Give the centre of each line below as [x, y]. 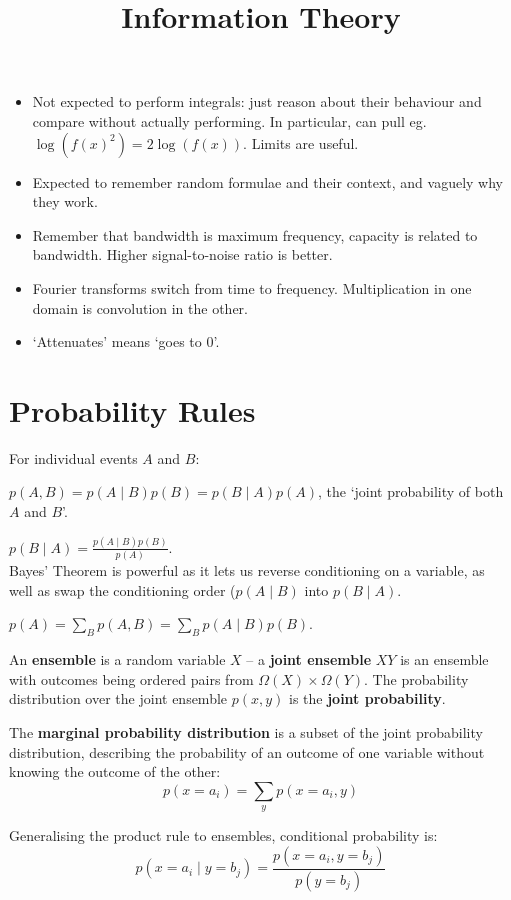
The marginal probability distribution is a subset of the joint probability [246, 732]
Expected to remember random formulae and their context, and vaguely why [267, 181]
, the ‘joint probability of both [411, 491]
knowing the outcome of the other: [115, 771]
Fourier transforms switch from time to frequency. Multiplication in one [252, 287]
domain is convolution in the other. [140, 307]
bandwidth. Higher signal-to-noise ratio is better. [182, 254]
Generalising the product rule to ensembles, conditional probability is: [223, 835]
